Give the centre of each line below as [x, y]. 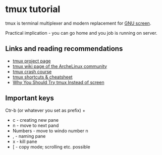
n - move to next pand [36, 125]
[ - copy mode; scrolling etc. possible [51, 146]
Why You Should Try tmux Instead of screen [58, 82]
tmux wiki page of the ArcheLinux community [60, 66]
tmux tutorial [33, 9]
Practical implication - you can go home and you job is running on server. [81, 33]
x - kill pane [25, 141]
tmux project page [32, 61]
